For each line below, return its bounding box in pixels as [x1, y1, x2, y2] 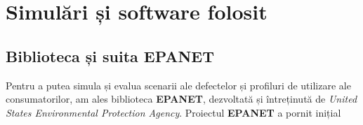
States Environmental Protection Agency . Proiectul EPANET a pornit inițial [6, 105, 341, 119]
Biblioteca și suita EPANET [6, 45, 215, 66]
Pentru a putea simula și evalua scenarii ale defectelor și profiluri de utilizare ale [6, 78, 351, 92]
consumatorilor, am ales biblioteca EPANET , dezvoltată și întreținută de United [6, 91, 357, 106]
